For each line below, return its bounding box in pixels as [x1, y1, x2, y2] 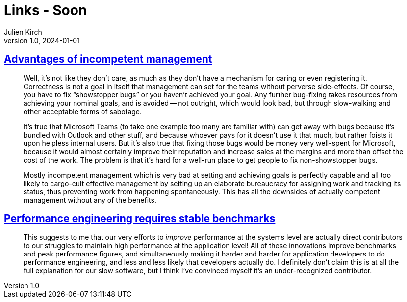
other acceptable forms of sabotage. [24, 107, 142, 116]
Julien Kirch [4, 27, 42, 36]
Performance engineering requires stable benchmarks [4, 212, 276, 225]
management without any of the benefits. [24, 195, 156, 204]
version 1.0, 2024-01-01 [4, 36, 80, 45]
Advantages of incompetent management [4, 53, 212, 66]
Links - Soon [4, 2, 87, 19]
